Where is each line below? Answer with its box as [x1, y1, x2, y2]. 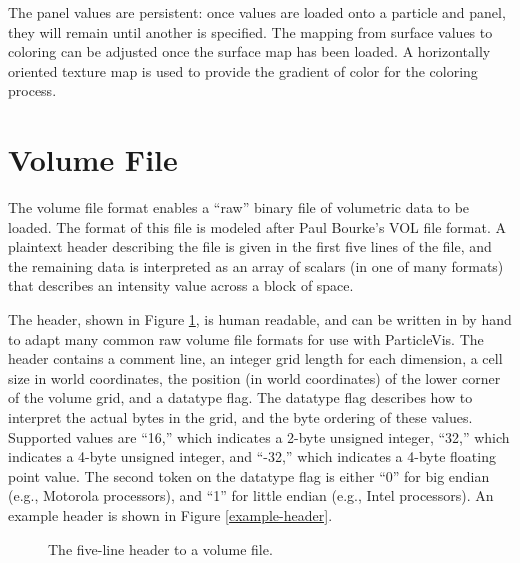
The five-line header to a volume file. [48, 538, 273, 559]
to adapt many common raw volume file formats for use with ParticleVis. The [8, 328, 484, 349]
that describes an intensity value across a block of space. [8, 275, 354, 296]
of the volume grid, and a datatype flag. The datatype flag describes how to [8, 387, 473, 408]
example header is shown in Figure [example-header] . [8, 505, 333, 525]
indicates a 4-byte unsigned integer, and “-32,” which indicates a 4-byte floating [8, 446, 496, 467]
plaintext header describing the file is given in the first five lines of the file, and [8, 236, 492, 257]
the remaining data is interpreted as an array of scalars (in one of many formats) [8, 255, 504, 276]
